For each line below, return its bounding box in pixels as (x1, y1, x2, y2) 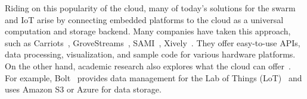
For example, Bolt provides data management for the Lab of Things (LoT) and (5, 71, 302, 84)
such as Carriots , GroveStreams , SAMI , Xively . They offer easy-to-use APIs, (5, 36, 300, 49)
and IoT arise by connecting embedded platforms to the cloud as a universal (5, 13, 284, 25)
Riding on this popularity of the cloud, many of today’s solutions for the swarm (5, 2, 296, 14)
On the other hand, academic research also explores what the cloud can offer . (5, 59, 291, 72)
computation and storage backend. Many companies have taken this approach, (5, 25, 291, 37)
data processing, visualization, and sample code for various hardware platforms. (5, 48, 296, 60)
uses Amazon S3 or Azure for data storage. (5, 83, 162, 95)
